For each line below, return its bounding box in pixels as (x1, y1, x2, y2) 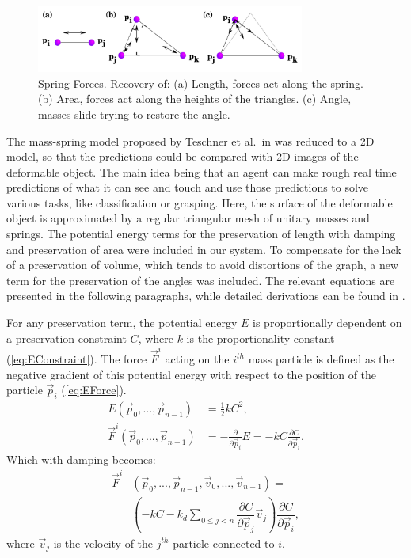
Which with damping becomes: (6, 450, 156, 467)
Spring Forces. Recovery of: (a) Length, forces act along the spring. (38, 74, 363, 91)
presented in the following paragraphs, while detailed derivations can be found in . (6, 287, 405, 304)
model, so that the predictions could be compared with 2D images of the (6, 148, 359, 165)
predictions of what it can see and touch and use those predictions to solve (6, 179, 369, 195)
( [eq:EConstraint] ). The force (6, 350, 147, 366)
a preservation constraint (6, 329, 127, 346)
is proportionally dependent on (253, 314, 402, 331)
